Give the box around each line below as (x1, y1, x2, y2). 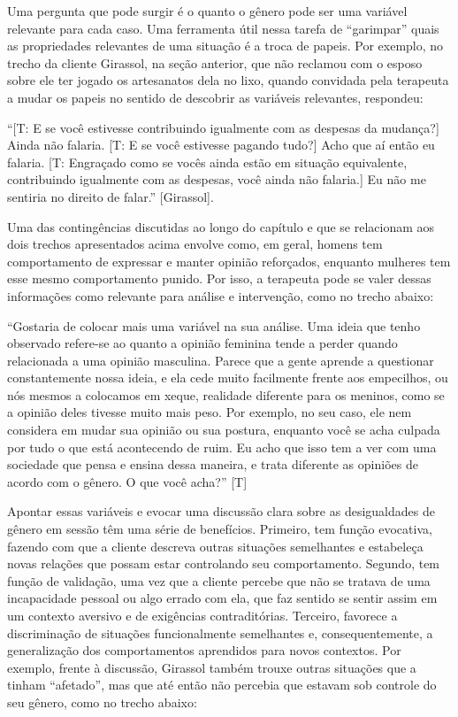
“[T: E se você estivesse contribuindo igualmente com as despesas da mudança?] (7, 118, 439, 136)
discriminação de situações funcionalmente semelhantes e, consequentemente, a (7, 623, 433, 642)
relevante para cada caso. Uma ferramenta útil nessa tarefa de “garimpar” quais (7, 19, 439, 37)
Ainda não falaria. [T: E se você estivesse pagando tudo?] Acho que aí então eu (7, 135, 435, 154)
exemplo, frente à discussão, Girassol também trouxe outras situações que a (7, 658, 416, 676)
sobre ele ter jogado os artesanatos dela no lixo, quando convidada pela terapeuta (7, 71, 449, 89)
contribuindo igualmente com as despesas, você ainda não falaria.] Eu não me (7, 170, 426, 189)
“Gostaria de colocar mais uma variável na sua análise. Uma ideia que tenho (7, 316, 421, 335)
